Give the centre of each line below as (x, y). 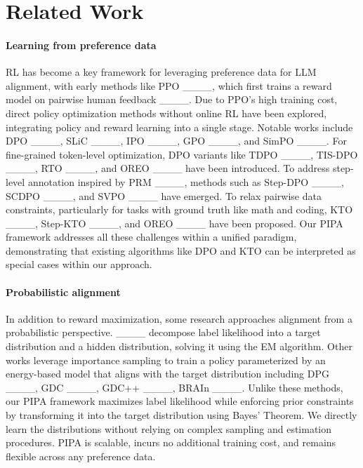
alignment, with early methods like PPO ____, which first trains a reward (169, 85)
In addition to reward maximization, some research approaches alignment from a (179, 318)
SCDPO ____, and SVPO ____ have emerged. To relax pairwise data (164, 195)
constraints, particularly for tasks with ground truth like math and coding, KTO (179, 209)
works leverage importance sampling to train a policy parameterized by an (166, 360)
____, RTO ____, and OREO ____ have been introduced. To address (168, 168)
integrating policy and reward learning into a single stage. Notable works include (179, 127)
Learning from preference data (81, 45)
